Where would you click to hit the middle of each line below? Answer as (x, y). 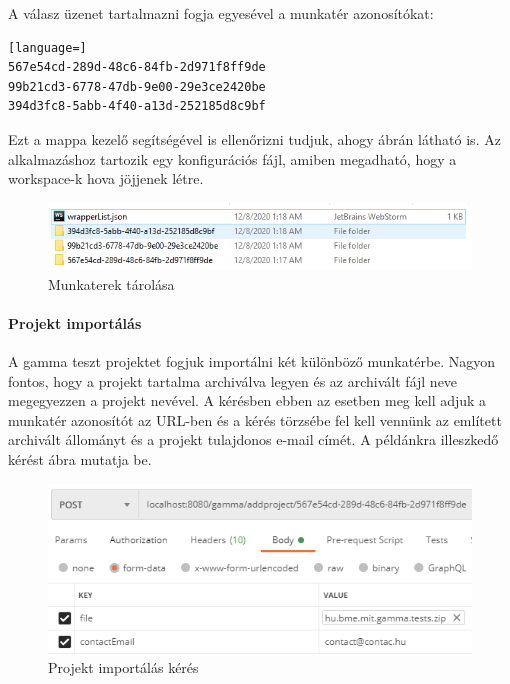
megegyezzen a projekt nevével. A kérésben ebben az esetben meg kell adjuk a (247, 400)
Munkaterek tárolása (111, 283)
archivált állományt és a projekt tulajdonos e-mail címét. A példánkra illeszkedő (253, 439)
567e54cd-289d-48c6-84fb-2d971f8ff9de (137, 67)
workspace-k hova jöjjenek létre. (106, 178)
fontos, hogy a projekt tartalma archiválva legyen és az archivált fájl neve (233, 380)
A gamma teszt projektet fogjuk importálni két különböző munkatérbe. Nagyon (252, 361)
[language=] (47, 47)
